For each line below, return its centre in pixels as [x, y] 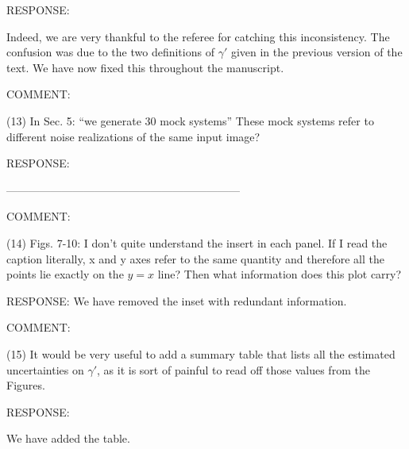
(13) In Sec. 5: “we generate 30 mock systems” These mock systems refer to [190, 120]
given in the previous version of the [316, 52]
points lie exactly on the [65, 274]
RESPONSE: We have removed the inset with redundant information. [177, 300]
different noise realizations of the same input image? [133, 136]
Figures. [26, 385]
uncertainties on [45, 369]
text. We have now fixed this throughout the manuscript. [145, 67]
